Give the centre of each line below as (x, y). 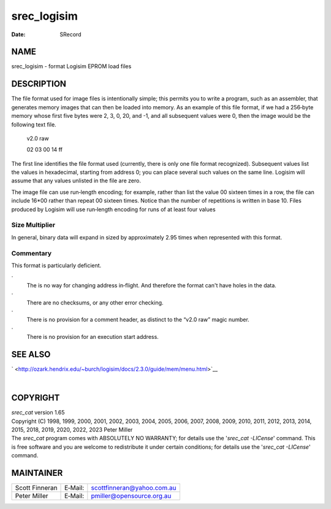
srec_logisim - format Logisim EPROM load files (71, 66)
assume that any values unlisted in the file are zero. (76, 181)
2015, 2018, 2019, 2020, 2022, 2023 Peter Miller (72, 430)
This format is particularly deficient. (56, 265)
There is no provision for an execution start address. (93, 337)
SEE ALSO (31, 354)
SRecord (70, 34)
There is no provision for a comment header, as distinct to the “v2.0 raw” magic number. (138, 320)
